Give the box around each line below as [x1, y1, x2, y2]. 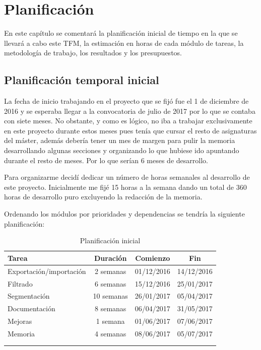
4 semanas [94, 328, 126, 338]
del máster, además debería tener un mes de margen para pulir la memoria [4, 135, 235, 146]
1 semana [96, 316, 125, 326]
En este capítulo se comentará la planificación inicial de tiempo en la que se [4, 28, 238, 38]
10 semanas [93, 291, 128, 301]
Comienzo [135, 252, 170, 263]
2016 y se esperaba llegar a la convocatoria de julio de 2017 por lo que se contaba [4, 105, 255, 116]
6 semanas [94, 278, 126, 289]
